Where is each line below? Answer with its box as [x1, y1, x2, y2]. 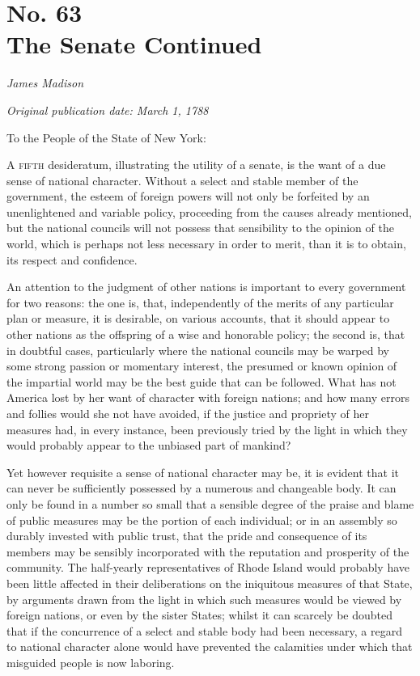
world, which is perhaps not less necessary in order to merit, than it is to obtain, [6, 235, 406, 252]
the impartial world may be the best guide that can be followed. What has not [6, 373, 397, 390]
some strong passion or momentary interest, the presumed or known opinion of [6, 357, 397, 374]
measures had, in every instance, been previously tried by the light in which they [6, 420, 408, 437]
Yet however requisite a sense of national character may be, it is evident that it [6, 463, 399, 480]
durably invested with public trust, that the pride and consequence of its [6, 527, 367, 544]
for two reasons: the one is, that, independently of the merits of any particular [6, 294, 394, 311]
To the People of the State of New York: [6, 129, 206, 146]
